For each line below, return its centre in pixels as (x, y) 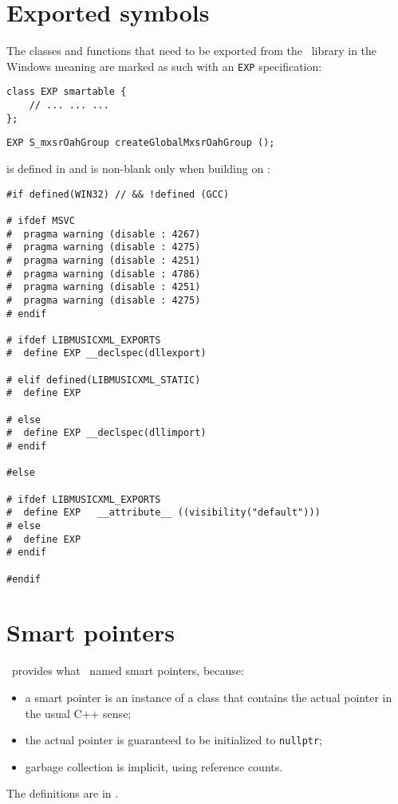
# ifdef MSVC (41, 220)
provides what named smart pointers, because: (128, 671)
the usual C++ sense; (78, 713)
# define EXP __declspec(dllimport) (106, 433)
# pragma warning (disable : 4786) (104, 274)
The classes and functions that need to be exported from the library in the (192, 51)
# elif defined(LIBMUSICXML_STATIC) (104, 380)
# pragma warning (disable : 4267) (104, 234)
